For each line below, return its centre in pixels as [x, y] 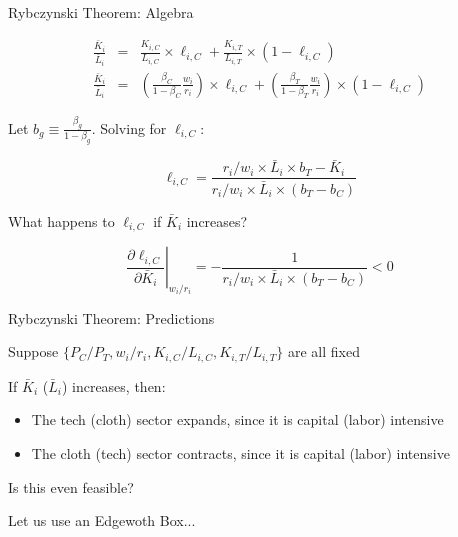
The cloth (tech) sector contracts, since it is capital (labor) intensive [240, 453]
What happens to [61, 220]
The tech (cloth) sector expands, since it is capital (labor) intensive [237, 419]
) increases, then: [113, 385]
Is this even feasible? [71, 486]
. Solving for [129, 127]
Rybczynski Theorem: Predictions [111, 317]
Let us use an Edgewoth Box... [102, 520]
